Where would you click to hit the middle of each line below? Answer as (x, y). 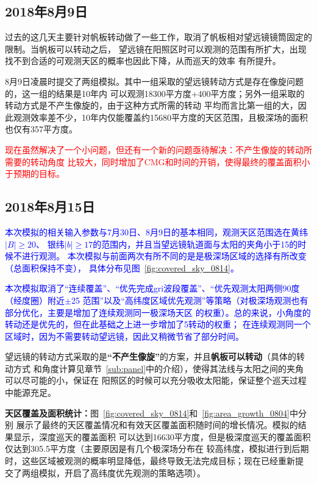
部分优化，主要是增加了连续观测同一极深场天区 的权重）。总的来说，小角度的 (158, 312)
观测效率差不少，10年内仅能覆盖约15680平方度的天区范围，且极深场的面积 (160, 117)
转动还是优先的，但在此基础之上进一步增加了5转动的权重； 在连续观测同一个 (158, 324)
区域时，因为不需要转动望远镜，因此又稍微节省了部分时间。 (124, 336)
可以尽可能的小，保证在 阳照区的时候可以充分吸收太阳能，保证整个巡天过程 (156, 380)
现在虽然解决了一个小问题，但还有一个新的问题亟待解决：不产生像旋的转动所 (158, 149)
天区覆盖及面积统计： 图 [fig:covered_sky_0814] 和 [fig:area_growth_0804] (147, 413)
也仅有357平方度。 (41, 129)
